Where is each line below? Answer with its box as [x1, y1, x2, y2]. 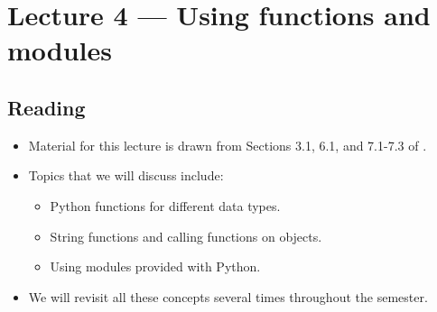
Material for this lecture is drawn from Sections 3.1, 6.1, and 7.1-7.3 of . [28, 135, 427, 154]
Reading [7, 93, 86, 121]
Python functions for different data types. [50, 196, 281, 215]
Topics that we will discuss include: [28, 166, 224, 185]
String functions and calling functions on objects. [50, 226, 322, 245]
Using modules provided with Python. [50, 257, 261, 276]
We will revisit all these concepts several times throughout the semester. [28, 287, 428, 306]
